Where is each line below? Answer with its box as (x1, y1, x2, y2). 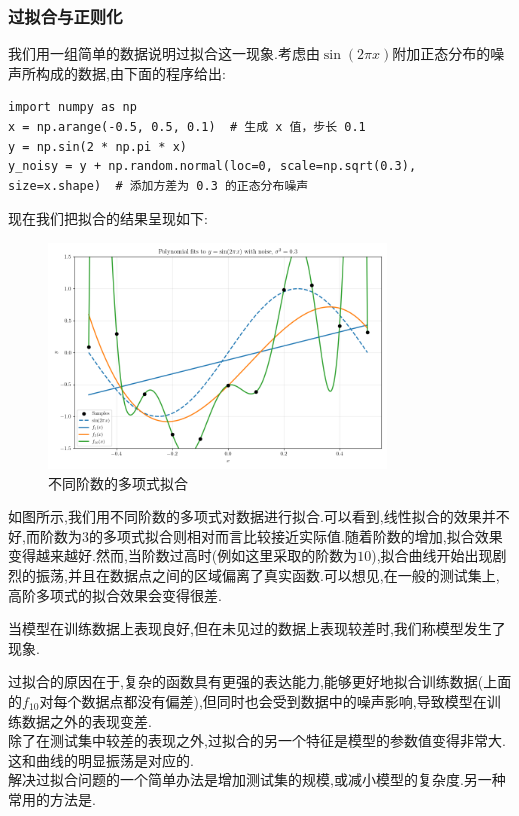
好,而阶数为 (8, 525, 82, 546)
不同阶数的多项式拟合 (48, 472, 188, 493)
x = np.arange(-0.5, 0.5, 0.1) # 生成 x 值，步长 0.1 (8, 120, 366, 134)
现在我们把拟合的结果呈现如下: (8, 208, 208, 229)
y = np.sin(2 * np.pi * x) (8, 139, 187, 154)
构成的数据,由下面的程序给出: (35, 62, 226, 83)
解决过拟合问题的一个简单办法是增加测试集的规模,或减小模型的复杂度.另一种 (8, 769, 506, 790)
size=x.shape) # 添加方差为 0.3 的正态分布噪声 (8, 178, 309, 193)
